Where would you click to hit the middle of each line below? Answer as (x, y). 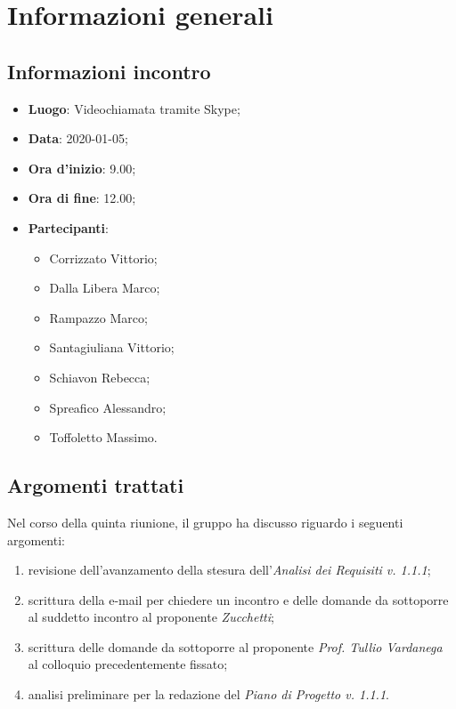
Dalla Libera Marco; (105, 288)
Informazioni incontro (109, 71)
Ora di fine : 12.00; (82, 198)
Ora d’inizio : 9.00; (82, 168)
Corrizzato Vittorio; (103, 258)
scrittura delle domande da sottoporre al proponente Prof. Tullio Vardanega (235, 646)
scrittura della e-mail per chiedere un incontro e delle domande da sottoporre (238, 599)
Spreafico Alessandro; (108, 407)
